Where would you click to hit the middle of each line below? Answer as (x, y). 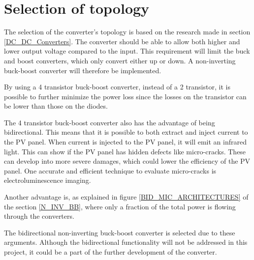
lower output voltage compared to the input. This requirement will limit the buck (127, 51)
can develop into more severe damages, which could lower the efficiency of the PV (127, 161)
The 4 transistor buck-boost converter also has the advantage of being (110, 122)
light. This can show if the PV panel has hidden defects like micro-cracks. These (125, 151)
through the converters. (39, 216)
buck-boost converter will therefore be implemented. (83, 70)
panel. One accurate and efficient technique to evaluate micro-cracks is (110, 170)
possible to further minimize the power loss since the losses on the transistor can (125, 96)
